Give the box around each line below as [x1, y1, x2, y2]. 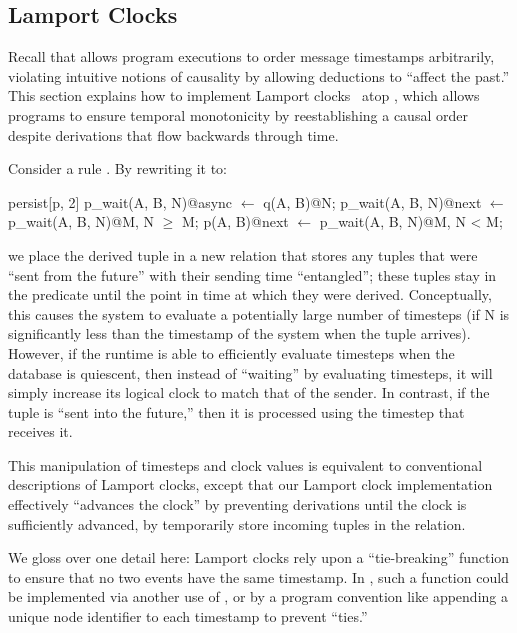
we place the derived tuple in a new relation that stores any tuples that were [8, 244, 478, 265]
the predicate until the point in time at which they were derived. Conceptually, [8, 284, 492, 305]
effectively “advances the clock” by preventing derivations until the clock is [8, 494, 467, 515]
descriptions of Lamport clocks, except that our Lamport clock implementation [8, 474, 493, 495]
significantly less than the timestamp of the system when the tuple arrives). [8, 323, 471, 344]
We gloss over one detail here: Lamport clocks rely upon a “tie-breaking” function [8, 547, 510, 568]
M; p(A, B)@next [182, 211, 289, 232]
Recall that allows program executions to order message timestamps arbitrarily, [8, 46, 495, 67]
